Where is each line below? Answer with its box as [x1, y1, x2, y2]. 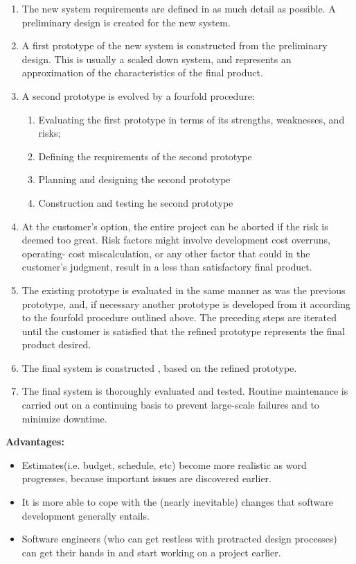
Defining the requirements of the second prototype [38, 148, 252, 163]
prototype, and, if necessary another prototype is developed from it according [21, 296, 350, 311]
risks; [38, 126, 61, 140]
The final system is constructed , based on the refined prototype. [21, 360, 297, 375]
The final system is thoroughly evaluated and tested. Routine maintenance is [21, 384, 348, 398]
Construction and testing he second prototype [38, 195, 233, 210]
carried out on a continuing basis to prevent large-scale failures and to [21, 398, 319, 412]
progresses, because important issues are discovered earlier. [21, 471, 272, 486]
